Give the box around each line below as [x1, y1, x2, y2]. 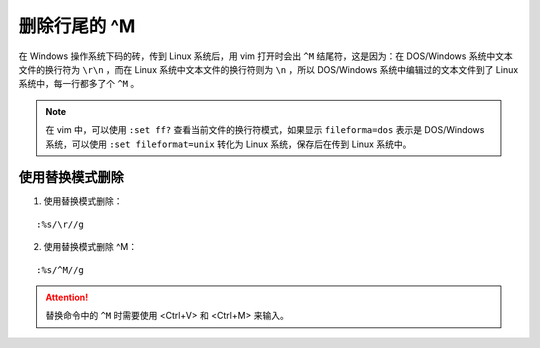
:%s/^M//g [36, 264, 84, 275]
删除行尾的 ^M [18, 15, 136, 37]
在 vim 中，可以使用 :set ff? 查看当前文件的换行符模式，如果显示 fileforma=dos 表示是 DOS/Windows [45, 124, 485, 136]
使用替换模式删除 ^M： [43, 241, 138, 253]
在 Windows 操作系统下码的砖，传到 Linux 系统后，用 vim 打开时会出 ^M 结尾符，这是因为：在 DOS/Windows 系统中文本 [18, 50, 514, 62]
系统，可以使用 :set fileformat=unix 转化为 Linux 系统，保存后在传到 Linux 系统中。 [45, 138, 412, 150]
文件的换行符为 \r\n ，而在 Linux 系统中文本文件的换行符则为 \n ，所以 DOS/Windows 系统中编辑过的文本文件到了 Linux [18, 63, 519, 75]
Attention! [45, 291, 89, 303]
